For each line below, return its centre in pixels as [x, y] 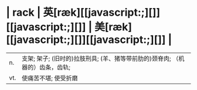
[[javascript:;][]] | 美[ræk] [69, 27]
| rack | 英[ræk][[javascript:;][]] [83, 12]
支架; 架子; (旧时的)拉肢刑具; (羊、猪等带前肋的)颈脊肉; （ [100, 58]
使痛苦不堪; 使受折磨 [50, 78]
